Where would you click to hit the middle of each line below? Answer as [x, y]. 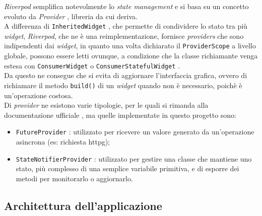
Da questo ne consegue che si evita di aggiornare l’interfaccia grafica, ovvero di [126, 75]
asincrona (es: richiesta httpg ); [63, 142]
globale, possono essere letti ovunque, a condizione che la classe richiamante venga [131, 56]
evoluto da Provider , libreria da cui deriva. [71, 16]
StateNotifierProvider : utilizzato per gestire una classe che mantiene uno [134, 158]
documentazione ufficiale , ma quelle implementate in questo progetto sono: [120, 115]
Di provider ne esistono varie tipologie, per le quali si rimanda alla [106, 105]
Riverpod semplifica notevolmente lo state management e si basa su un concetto [126, 6]
